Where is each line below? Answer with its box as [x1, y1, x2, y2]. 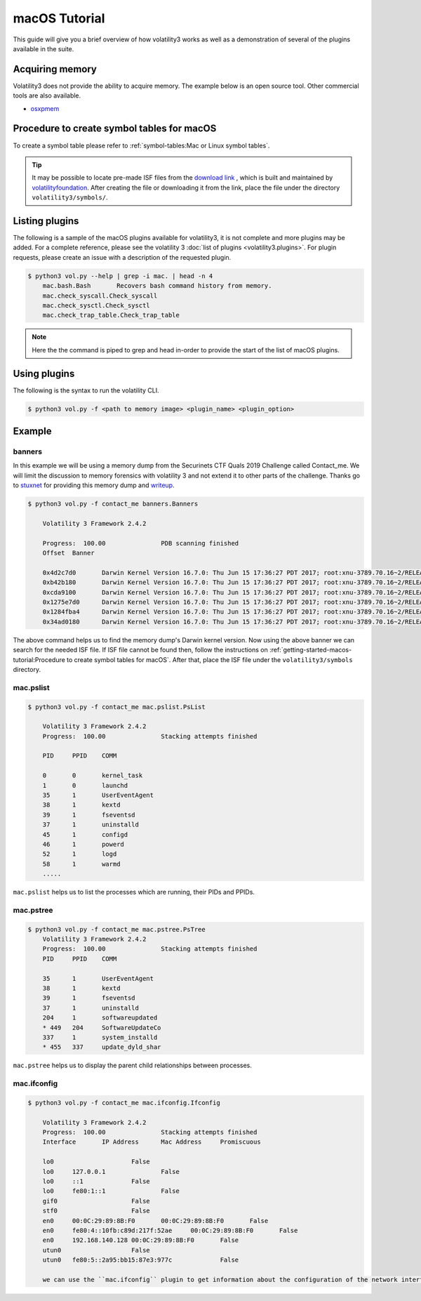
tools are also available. [13, 91, 81, 100]
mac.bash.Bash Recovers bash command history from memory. [42, 282, 272, 290]
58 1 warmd [42, 860, 121, 868]
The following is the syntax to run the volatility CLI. [13, 386, 159, 395]
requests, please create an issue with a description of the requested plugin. [13, 253, 232, 261]
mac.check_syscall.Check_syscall [42, 291, 158, 300]
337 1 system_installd [42, 1033, 158, 1041]
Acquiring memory [13, 63, 98, 75]
